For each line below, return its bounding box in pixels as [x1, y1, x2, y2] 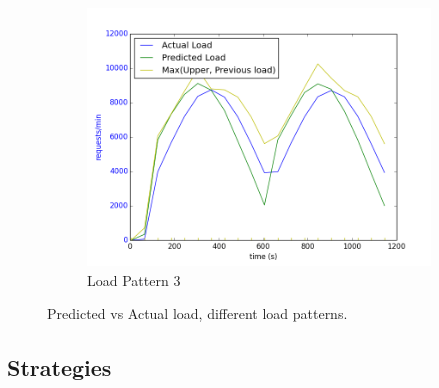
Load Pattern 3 [87, 269, 181, 290]
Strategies [7, 352, 112, 383]
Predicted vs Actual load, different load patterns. [47, 303, 348, 324]
